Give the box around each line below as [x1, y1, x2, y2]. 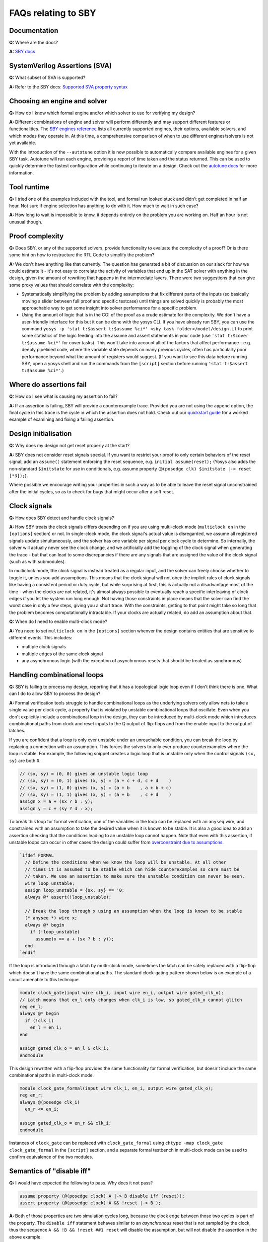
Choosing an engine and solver [9, 97, 108, 105]
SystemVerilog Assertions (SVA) [9, 62, 112, 70]
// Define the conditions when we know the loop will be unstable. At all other [25, 859, 227, 865]
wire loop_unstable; [25, 880, 75, 886]
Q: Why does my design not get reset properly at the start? [9, 443, 130, 449]
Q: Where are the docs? [9, 40, 58, 46]
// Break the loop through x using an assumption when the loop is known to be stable [25, 908, 243, 914]
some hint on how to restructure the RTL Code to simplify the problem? [9, 252, 155, 258]
